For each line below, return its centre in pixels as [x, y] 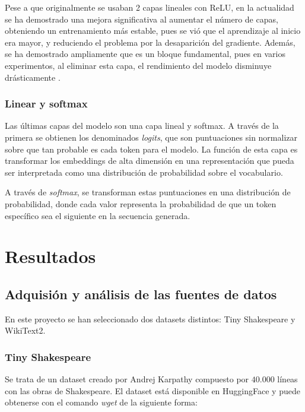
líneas [287, 379]
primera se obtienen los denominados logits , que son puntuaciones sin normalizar [151, 137]
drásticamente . [33, 77]
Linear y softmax [46, 104]
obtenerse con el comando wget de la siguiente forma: [101, 402]
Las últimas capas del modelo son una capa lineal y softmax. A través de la [142, 126]
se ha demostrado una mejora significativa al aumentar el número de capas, [142, 19]
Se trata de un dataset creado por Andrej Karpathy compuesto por [127, 379]
